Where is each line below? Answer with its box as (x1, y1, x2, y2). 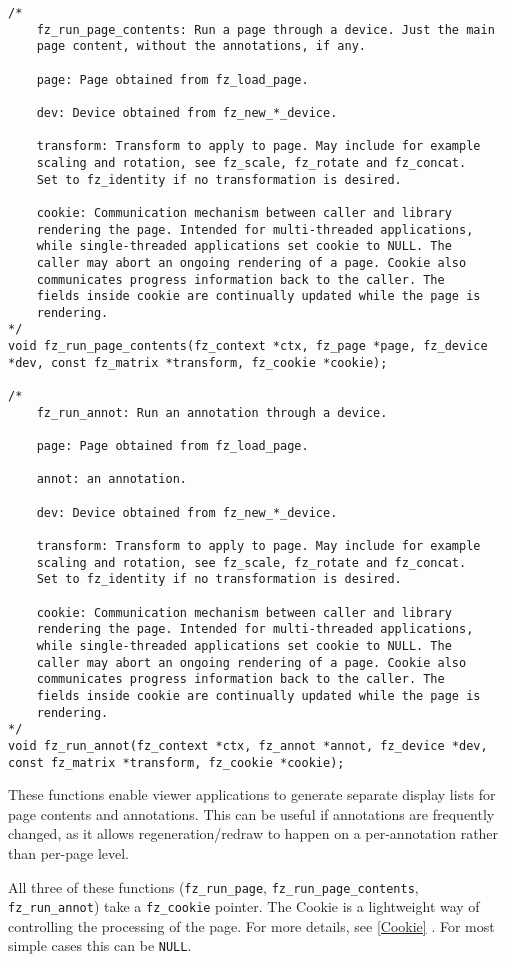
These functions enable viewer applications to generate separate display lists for (8, 784, 496, 805)
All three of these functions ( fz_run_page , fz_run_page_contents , (8, 876, 419, 897)
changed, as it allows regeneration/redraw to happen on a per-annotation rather (8, 823, 499, 844)
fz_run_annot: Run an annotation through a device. (36, 405, 388, 420)
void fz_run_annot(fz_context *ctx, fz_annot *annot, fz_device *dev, (8, 738, 488, 753)
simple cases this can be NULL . (8, 935, 192, 956)
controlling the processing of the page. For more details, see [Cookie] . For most (8, 915, 495, 936)
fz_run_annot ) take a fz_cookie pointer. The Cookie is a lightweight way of (8, 896, 480, 917)
